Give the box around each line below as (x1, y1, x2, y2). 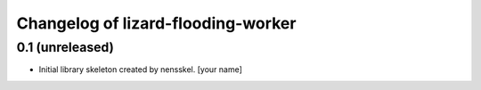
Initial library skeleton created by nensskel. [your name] (38, 64, 242, 75)
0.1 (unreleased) (16, 39, 115, 55)
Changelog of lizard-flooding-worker (16, 13, 297, 33)
